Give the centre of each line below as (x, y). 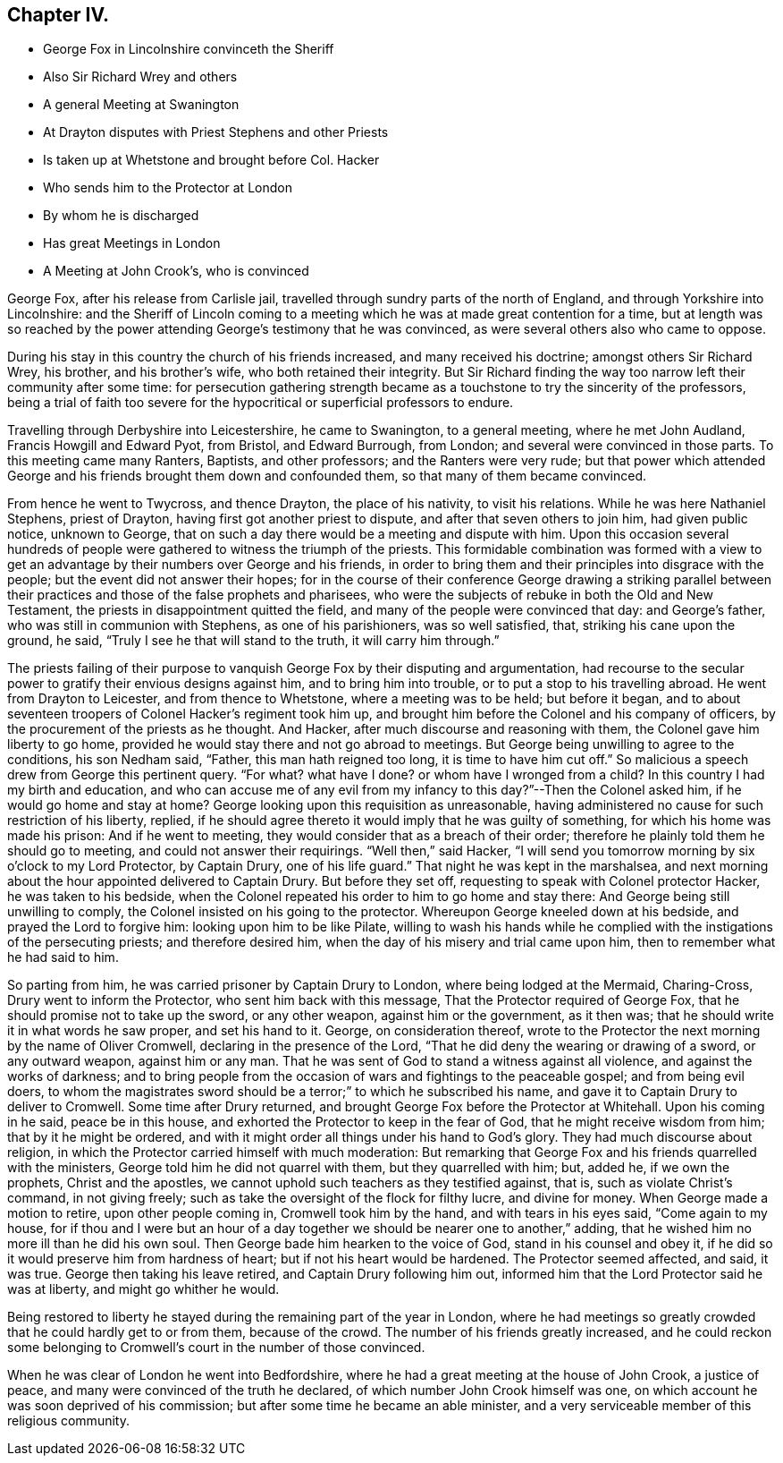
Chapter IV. (59, 15)
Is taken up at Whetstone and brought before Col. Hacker (211, 160)
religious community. (68, 1421)
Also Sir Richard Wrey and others (140, 77)
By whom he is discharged (121, 216)
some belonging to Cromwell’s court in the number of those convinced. (216, 1348)
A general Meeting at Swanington (141, 105)
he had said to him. (63, 957)
